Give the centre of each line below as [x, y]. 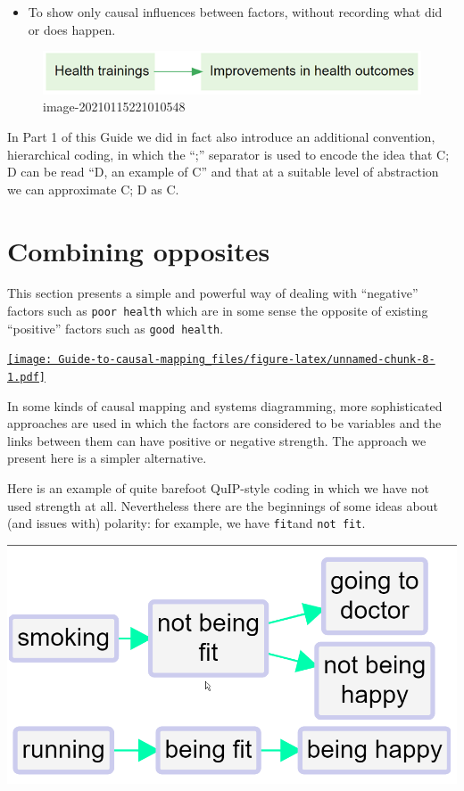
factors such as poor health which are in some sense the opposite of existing [218, 311]
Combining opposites [139, 250]
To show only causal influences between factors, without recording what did [235, 12]
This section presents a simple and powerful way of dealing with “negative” [213, 293]
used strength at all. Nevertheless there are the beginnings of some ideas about [223, 505]
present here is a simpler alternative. [107, 458]
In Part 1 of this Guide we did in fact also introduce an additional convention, [221, 136]
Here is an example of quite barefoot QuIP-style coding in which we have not [218, 488]
